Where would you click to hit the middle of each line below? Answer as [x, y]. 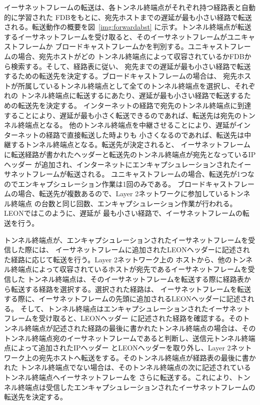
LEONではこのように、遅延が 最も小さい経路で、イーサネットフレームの [123, 213]
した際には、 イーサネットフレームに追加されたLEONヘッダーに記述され [130, 250]
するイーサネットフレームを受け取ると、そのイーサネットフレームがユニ [123, 36]
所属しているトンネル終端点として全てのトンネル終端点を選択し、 [126, 85]
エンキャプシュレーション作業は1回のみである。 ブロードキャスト [125, 183]
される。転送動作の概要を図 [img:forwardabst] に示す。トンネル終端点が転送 [128, 27]
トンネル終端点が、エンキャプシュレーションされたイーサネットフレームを [126, 240]
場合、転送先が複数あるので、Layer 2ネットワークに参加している [123, 193]
